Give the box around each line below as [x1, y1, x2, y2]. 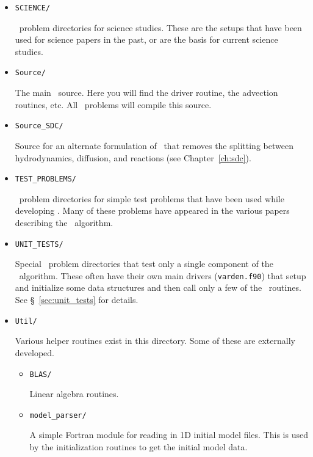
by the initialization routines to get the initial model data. [29, 441, 248, 453]
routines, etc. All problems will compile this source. [15, 98, 212, 111]
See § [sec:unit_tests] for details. [15, 293, 139, 306]
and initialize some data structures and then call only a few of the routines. [15, 281, 301, 294]
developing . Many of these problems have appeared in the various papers [15, 204, 290, 217]
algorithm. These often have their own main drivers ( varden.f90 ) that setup [19, 269, 306, 282]
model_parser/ [29, 411, 87, 420]
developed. [15, 346, 54, 359]
